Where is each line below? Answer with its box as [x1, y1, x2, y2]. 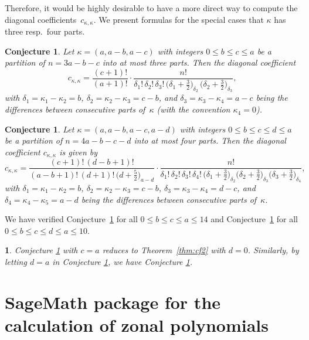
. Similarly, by [247, 244, 299, 256]
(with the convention [157, 103, 230, 115]
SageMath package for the [5, 290, 221, 314]
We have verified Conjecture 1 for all [5, 213, 138, 225]
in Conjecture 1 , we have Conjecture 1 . [52, 255, 193, 267]
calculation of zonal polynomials [5, 312, 269, 336]
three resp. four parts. [5, 25, 85, 38]
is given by [59, 145, 98, 158]
